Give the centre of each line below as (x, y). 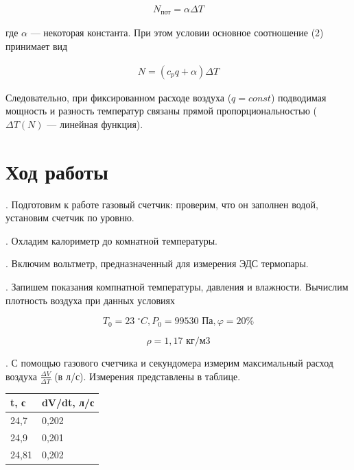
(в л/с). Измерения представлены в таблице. (147, 376)
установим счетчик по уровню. (70, 218)
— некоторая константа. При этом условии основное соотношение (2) (177, 33)
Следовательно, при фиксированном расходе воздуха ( (119, 97)
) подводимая (298, 97)
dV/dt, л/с (68, 403)
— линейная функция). (95, 124)
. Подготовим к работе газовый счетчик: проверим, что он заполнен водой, (162, 204)
